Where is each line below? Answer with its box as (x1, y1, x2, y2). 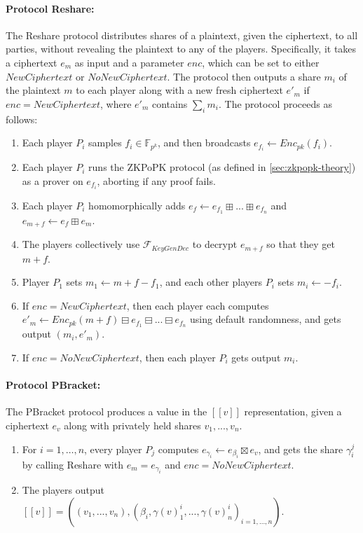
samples (88, 135, 122, 150)
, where (100, 96, 132, 111)
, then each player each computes (126, 298, 269, 312)
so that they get (266, 237, 336, 251)
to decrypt (192, 237, 238, 251)
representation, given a (244, 404, 342, 419)
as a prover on (22, 173, 83, 188)
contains (151, 96, 188, 111)
